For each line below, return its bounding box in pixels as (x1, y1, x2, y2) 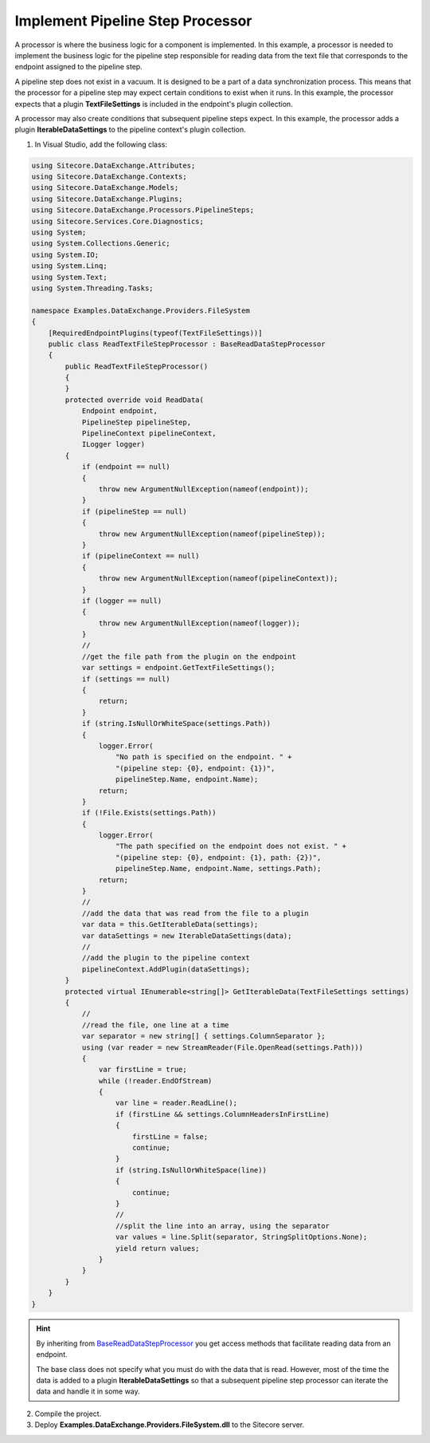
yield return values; (115, 1244, 200, 1252)
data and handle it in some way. (36, 1386, 141, 1396)
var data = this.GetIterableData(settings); (81, 920, 259, 929)
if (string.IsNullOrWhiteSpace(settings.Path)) (81, 719, 272, 728)
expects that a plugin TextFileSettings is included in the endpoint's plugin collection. (14, 99, 294, 108)
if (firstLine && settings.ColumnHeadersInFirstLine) (115, 1110, 330, 1118)
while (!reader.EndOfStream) (98, 1076, 213, 1085)
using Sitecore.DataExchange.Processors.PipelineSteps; (31, 206, 255, 215)
